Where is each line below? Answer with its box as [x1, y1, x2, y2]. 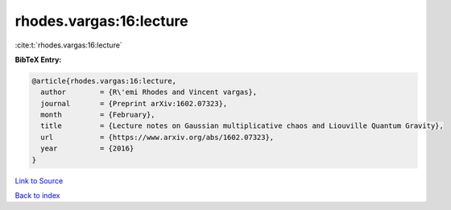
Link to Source [14, 175, 64, 185]
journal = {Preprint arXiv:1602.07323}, [40, 99, 228, 108]
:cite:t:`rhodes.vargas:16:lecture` [14, 40, 122, 50]
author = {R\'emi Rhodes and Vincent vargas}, [40, 88, 258, 97]
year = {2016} [40, 144, 134, 153]
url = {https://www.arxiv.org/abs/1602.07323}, [40, 133, 275, 142]
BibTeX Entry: [14, 55, 62, 64]
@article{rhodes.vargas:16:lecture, [31, 76, 177, 85]
